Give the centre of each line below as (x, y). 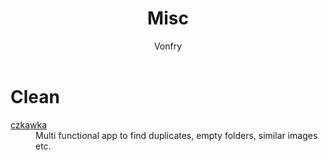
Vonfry (168, 46)
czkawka (29, 124)
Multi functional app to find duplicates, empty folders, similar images (176, 135)
